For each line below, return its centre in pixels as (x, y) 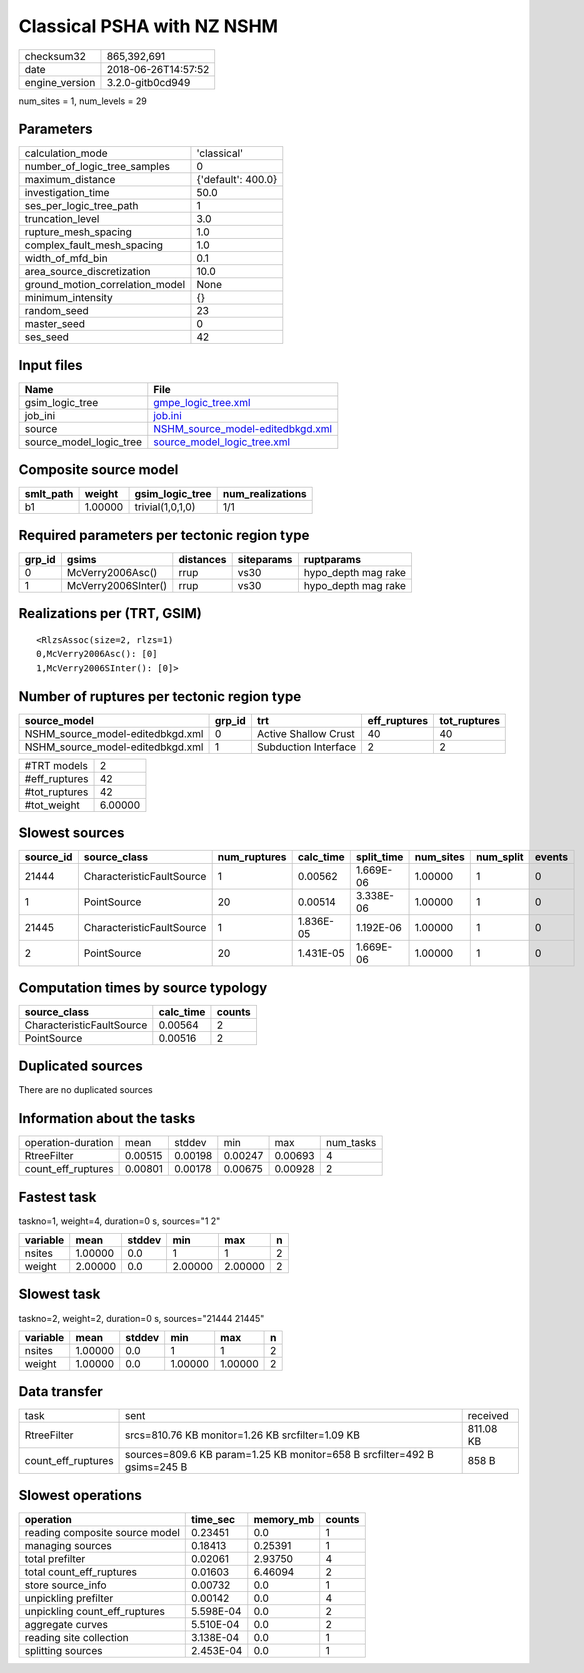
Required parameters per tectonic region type (164, 535)
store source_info (65, 1585)
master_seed (54, 324)
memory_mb (284, 1519)
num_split (499, 857)
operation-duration (69, 1143)
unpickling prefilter (69, 1598)
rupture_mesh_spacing (78, 232)
